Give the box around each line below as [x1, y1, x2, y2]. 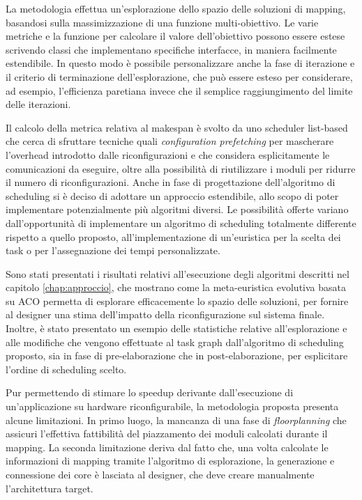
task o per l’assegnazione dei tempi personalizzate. [6, 243, 220, 258]
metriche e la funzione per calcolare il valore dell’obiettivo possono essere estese [6, 29, 345, 43]
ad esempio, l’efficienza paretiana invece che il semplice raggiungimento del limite [6, 83, 353, 97]
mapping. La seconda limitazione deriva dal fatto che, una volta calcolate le [6, 439, 329, 454]
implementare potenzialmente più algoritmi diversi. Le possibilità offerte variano [6, 202, 349, 217]
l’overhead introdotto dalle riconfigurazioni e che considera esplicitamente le [6, 147, 330, 162]
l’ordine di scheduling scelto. [6, 361, 127, 376]
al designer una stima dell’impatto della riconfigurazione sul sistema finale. [6, 307, 325, 322]
